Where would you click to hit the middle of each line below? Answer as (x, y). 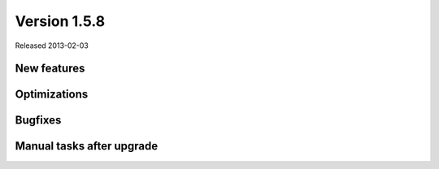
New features (50, 69)
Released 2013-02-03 (52, 45)
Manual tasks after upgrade (87, 146)
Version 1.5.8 (60, 21)
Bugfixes (38, 121)
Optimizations (52, 95)
